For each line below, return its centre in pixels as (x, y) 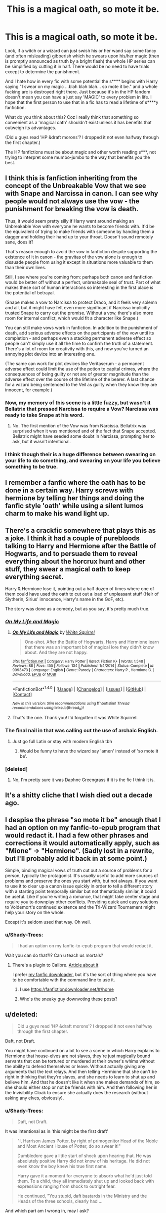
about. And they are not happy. (56, 653)
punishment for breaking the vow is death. (72, 209)
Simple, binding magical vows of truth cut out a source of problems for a (79, 870)
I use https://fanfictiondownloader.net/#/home (67, 989)
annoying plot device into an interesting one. (50, 354)
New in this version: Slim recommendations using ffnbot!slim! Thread (71, 703)
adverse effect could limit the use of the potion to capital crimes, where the (82, 369)
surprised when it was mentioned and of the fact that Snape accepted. (84, 431)
